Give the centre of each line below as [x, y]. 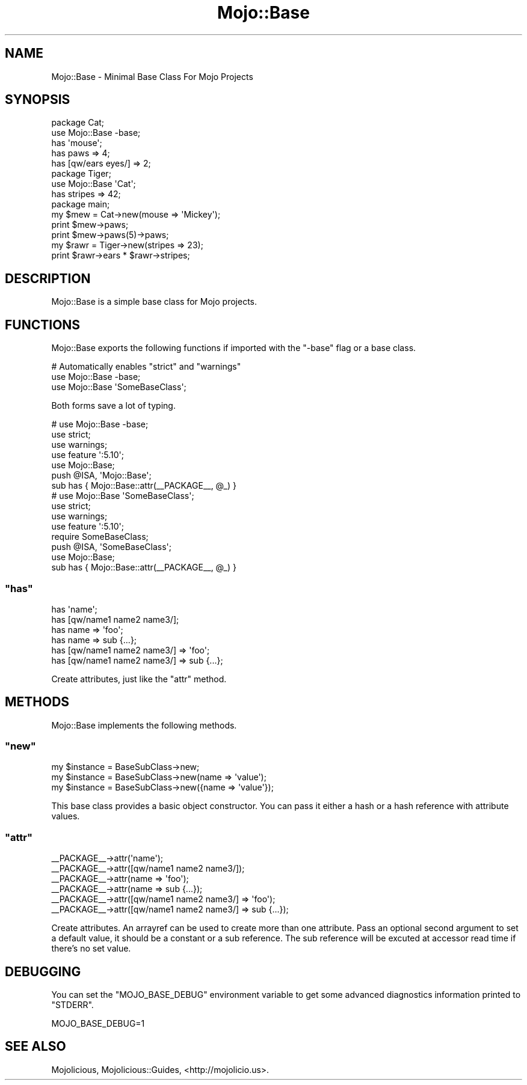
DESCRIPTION [48, 278]
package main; [81, 204]
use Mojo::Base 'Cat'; [94, 184]
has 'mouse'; [77, 143]
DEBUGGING [43, 971]
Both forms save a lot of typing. [113, 406]
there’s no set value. [91, 949]
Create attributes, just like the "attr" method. [139, 679]
